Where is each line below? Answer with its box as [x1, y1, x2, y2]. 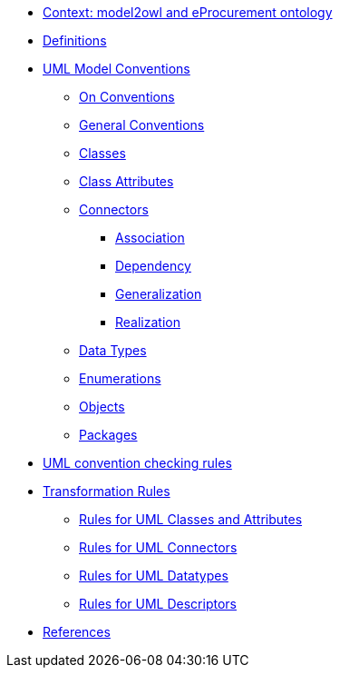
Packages [79, 427, 138, 442]
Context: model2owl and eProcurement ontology [43, 5, 333, 20]
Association [115, 230, 185, 245]
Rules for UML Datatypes [79, 568, 228, 583]
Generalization [115, 286, 202, 302]
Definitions [43, 33, 107, 48]
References [43, 624, 111, 640]
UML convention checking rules [43, 455, 232, 471]
